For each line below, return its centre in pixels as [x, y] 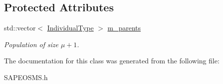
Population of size [31, 44]
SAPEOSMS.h [26, 77]
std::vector [20, 28]
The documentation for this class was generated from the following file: [112, 61]
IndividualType [70, 28]
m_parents [124, 28]
